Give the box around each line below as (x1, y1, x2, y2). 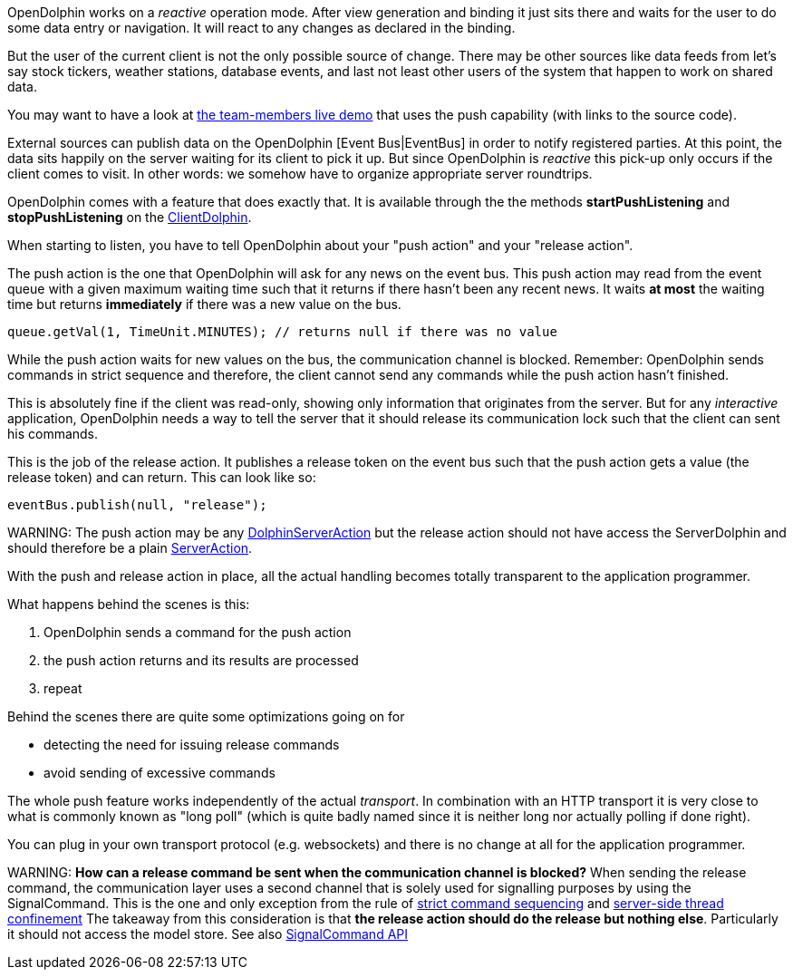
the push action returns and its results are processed (44, 653, 359, 668)
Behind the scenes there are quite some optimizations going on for (7, 709, 405, 724)
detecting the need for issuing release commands (44, 737, 340, 752)
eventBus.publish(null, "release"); (7, 498, 267, 512)
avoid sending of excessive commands (44, 765, 276, 780)
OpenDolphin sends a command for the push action (44, 624, 352, 640)
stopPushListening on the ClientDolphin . (7, 209, 252, 225)
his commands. (7, 426, 99, 441)
